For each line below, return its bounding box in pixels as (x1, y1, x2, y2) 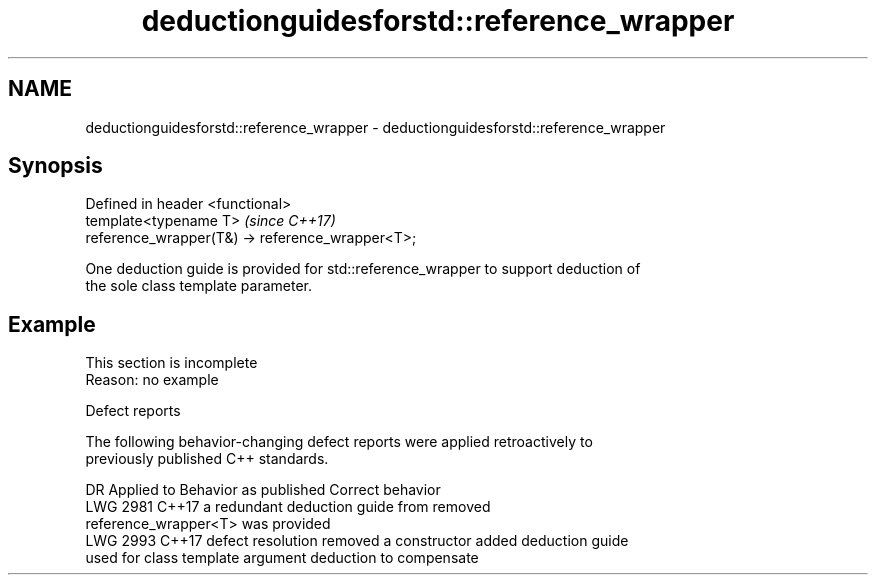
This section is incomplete (85, 354, 258, 372)
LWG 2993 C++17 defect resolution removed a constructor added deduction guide (85, 532, 629, 550)
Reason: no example (85, 371, 219, 389)
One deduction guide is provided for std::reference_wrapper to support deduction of (85, 260, 641, 278)
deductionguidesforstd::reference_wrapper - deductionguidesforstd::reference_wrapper (85, 118, 666, 136)
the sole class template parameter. (85, 277, 312, 295)
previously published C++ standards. (85, 450, 329, 468)
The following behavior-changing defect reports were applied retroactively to (85, 433, 593, 451)
